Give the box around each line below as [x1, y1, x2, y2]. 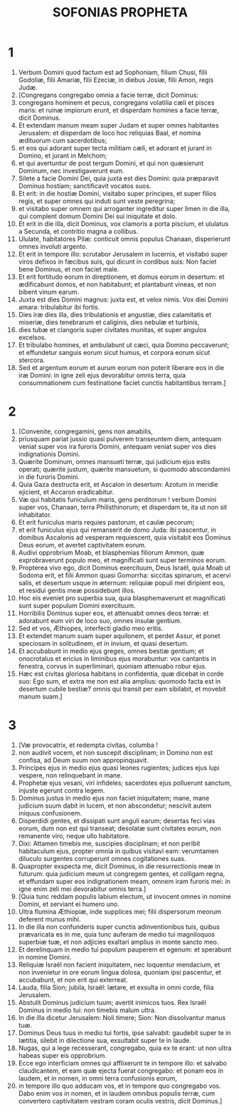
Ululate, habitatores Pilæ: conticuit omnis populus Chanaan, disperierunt [18, 235, 230, 243]
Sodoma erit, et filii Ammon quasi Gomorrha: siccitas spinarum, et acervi [18, 571, 231, 580]
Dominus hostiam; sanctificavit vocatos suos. [18, 181, 152, 190]
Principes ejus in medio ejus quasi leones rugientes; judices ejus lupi [18, 763, 220, 772]
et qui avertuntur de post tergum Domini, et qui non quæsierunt [18, 158, 204, 168]
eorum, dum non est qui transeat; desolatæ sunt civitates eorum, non [18, 824, 221, 833]
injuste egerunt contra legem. [18, 786, 105, 795]
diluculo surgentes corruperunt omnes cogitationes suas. [18, 854, 186, 863]
